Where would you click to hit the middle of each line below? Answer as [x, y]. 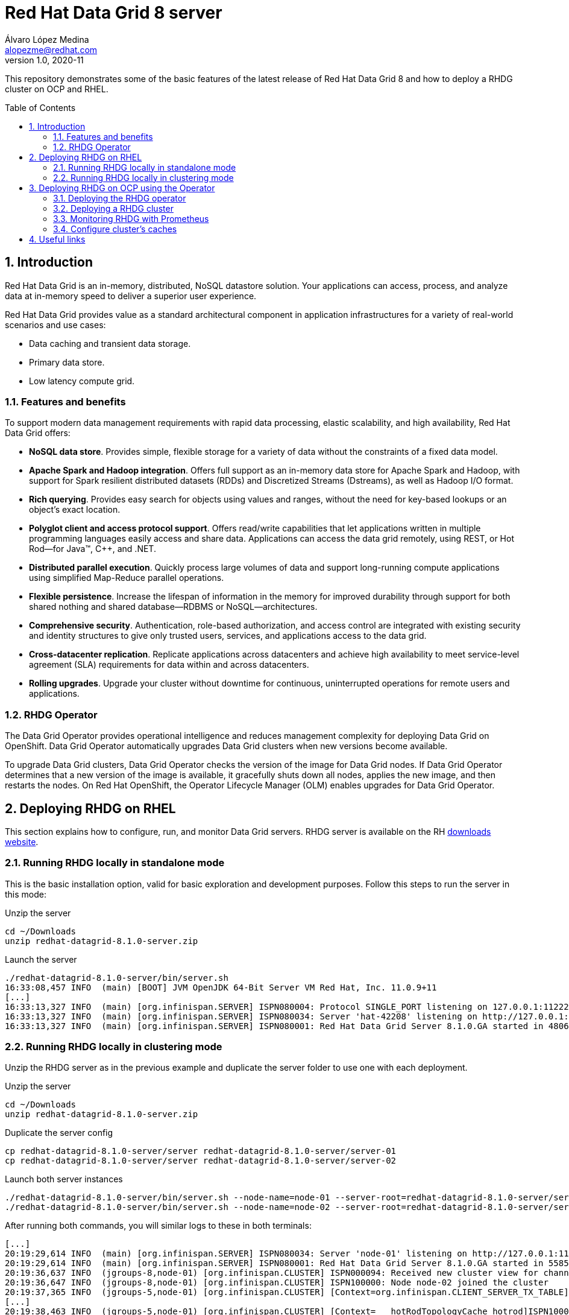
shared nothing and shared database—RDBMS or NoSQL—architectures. [173, 607]
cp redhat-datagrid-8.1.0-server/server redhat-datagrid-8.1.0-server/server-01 [201, 1151]
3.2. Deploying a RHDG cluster [113, 208]
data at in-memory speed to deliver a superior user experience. [131, 296]
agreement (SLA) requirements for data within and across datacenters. [169, 665]
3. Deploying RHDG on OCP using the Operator [122, 188]
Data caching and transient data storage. [110, 343]
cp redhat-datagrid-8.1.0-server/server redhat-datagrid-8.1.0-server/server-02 [201, 1161]
